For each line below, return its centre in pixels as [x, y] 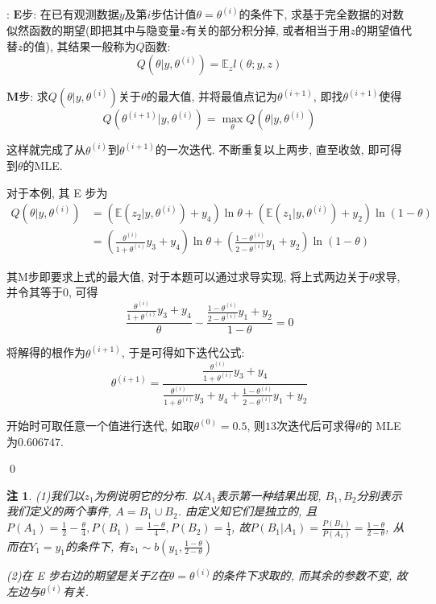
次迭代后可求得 [316, 425]
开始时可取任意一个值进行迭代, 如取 [100, 425]
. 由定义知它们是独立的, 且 [247, 511]
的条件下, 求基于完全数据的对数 [322, 14]
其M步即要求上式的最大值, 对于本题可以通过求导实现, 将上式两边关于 [188, 276]
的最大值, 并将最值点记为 [212, 96]
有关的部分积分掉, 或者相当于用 [268, 30]
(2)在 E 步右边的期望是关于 [79, 575]
